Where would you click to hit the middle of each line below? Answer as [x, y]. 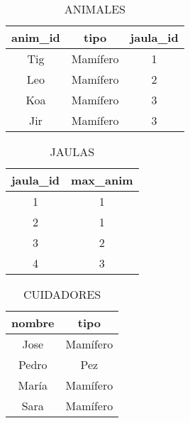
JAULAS [72, 152]
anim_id [36, 37]
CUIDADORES [62, 294]
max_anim [102, 180]
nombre [33, 323]
